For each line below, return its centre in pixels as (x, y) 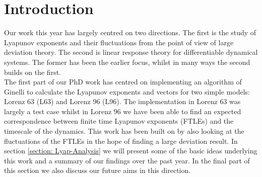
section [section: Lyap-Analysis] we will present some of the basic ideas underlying (131, 151)
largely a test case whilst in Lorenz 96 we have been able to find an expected (123, 111)
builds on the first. (32, 72)
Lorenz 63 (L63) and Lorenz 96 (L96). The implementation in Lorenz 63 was (122, 101)
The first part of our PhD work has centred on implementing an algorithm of (123, 82)
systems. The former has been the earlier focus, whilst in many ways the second (127, 62)
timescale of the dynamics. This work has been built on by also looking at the (124, 131)
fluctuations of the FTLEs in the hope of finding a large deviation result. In (121, 141)
